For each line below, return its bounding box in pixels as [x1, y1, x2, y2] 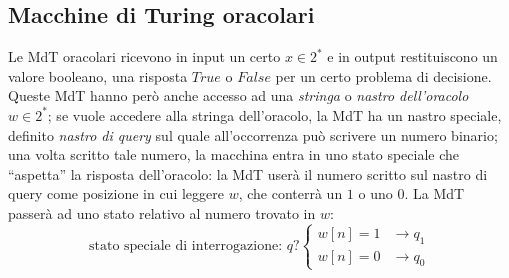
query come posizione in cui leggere [8, 183, 224, 204]
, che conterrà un [238, 183, 343, 204]
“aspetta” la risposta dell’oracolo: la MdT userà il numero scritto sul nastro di [8, 163, 488, 184]
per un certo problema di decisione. [275, 65, 492, 86]
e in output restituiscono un [327, 46, 498, 67]
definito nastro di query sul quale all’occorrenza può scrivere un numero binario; [8, 124, 498, 145]
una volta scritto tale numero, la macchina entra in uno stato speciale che [8, 144, 460, 165]
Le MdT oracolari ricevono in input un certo [8, 46, 281, 67]
